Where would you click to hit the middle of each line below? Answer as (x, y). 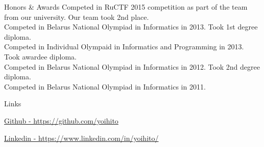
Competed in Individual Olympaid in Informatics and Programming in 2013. (124, 47)
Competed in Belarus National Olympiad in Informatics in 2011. (105, 86)
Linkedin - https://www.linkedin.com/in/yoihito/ (81, 138)
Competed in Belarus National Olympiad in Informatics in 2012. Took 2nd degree (132, 66)
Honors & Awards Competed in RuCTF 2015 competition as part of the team (126, 7)
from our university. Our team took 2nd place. (77, 17)
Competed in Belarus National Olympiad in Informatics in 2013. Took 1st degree (131, 27)
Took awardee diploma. (40, 56)
